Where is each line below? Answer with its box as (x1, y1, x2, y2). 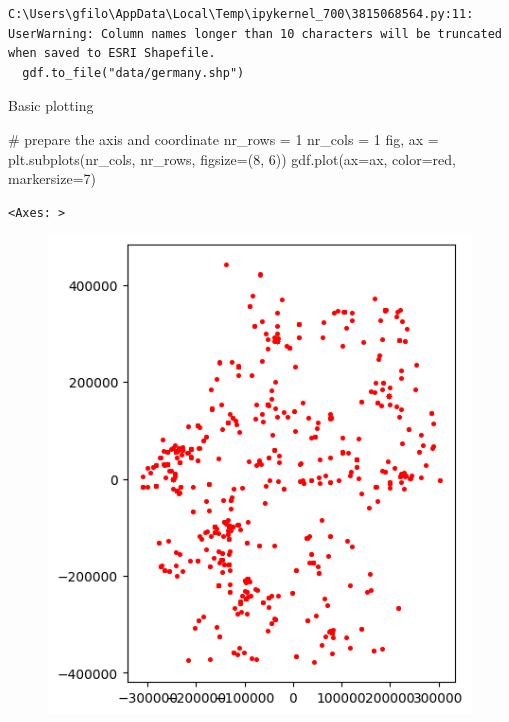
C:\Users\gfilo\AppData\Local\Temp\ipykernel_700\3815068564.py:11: (8, 7, 474, 21)
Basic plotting (8, 95, 94, 116)
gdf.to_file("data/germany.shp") (22, 65, 245, 80)
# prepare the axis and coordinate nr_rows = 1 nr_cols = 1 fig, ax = (8, 128, 439, 149)
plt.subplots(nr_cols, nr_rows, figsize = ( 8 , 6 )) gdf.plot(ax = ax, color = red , (8, 148, 456, 169)
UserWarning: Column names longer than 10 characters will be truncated (8, 26, 502, 41)
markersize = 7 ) (8, 168, 97, 189)
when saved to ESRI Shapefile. (8, 46, 216, 61)
